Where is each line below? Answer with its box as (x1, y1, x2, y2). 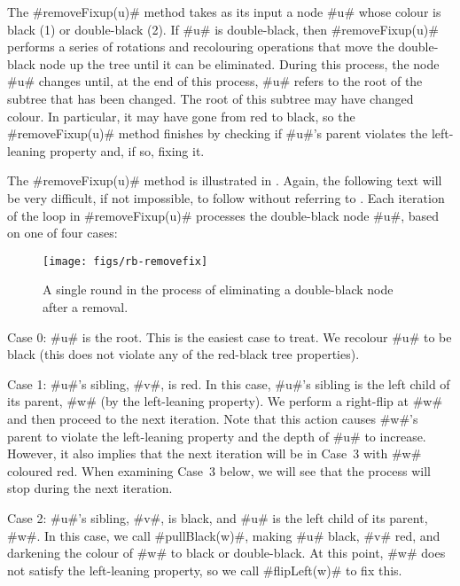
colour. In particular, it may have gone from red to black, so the (7, 106, 355, 125)
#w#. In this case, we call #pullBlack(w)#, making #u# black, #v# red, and (7, 526, 441, 544)
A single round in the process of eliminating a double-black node (43, 280, 394, 299)
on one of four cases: (7, 223, 118, 242)
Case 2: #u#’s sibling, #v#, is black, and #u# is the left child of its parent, (7, 508, 428, 527)
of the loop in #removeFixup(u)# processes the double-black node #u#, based (7, 206, 440, 224)
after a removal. (43, 297, 129, 316)
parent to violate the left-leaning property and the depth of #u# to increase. (7, 426, 426, 445)
